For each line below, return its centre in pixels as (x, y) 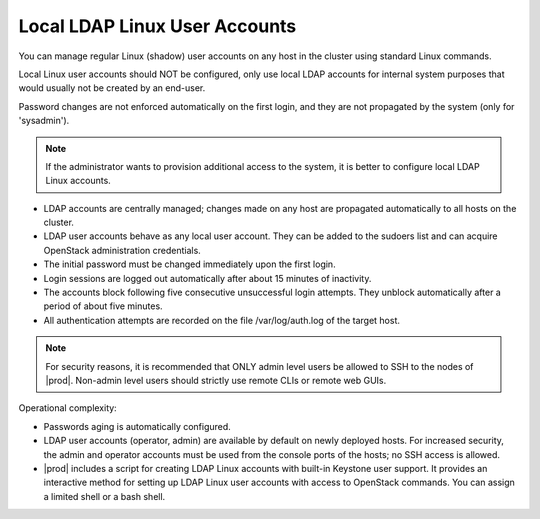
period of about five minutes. (103, 306)
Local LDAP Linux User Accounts (157, 26)
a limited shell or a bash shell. (104, 496)
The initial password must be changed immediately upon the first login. (189, 264)
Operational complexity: (67, 408)
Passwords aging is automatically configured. (137, 426)
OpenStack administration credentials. (122, 250)
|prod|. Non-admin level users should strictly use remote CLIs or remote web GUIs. (216, 380)
